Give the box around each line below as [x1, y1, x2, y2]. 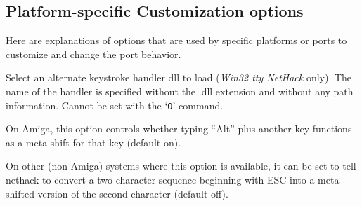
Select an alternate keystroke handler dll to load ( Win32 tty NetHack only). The [6, 70, 352, 85]
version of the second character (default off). [37, 186, 228, 200]
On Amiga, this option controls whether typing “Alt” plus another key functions [6, 121, 352, 136]
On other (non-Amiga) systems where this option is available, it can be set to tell [6, 158, 356, 173]
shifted [6, 186, 34, 200]
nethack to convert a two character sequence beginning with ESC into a [6, 172, 315, 187]
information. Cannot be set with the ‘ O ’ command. [6, 97, 224, 112]
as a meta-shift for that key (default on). [6, 135, 181, 149]
